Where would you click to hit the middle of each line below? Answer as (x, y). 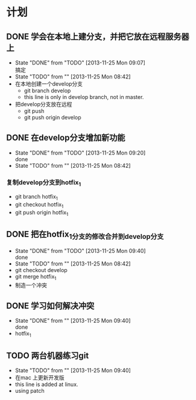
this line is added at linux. (46, 384)
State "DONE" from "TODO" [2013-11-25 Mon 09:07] (80, 63)
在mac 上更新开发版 (40, 377)
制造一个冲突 (31, 285)
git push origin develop (52, 117)
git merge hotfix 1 (36, 277)
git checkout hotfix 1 (39, 205)
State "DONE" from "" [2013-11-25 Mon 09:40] (73, 321)
